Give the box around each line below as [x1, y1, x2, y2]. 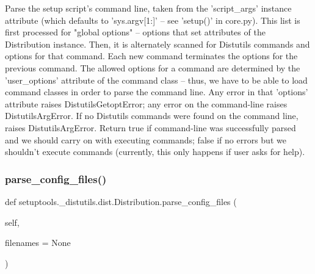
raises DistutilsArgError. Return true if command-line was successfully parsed [5, 121, 296, 134]
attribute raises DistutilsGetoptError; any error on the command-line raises [5, 97, 288, 110]
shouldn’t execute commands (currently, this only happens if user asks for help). [5, 145, 305, 158]
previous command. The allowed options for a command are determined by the [5, 61, 300, 74]
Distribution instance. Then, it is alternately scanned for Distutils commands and [5, 37, 310, 50]
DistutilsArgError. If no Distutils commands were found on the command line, [5, 109, 299, 122]
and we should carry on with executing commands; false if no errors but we [5, 133, 286, 146]
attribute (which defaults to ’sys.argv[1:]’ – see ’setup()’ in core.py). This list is [5, 13, 300, 26]
